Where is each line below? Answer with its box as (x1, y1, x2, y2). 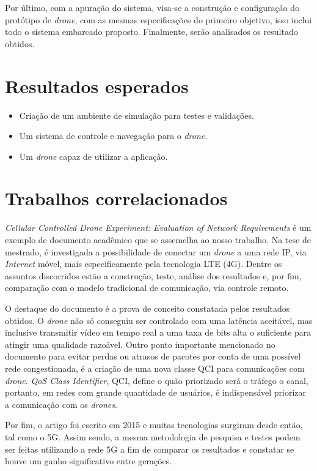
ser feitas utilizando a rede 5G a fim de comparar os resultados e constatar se (5, 442, 294, 455)
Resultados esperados (5, 73, 189, 98)
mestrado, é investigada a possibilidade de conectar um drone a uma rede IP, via (5, 245, 307, 258)
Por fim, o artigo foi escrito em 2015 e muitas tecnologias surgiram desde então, (5, 418, 303, 431)
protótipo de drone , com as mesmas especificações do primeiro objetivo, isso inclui (5, 13, 312, 26)
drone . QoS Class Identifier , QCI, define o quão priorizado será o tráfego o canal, (5, 374, 308, 386)
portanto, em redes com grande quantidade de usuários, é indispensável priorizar (5, 386, 307, 399)
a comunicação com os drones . (5, 398, 117, 410)
